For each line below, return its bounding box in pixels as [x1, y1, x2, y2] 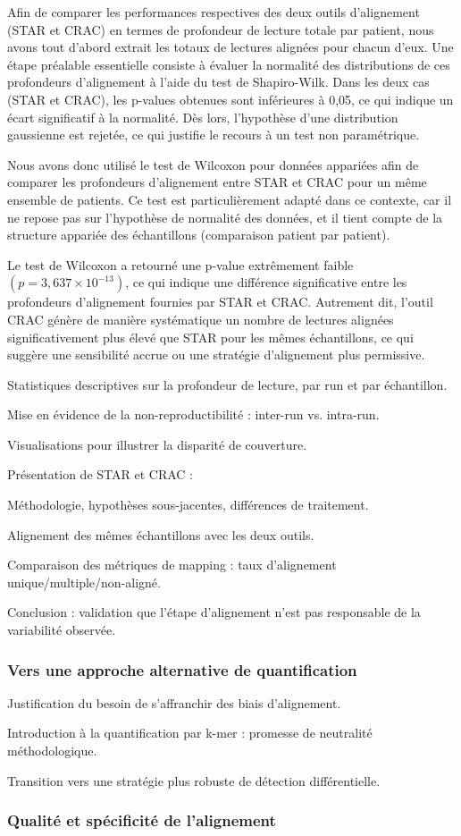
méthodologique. [7, 741, 97, 760]
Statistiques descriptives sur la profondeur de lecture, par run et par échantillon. [7, 375, 448, 393]
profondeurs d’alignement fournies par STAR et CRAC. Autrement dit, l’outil [7, 292, 433, 311]
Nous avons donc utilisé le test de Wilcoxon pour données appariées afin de [7, 155, 419, 173]
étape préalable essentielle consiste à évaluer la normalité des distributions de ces [7, 55, 450, 73]
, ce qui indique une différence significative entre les [125, 273, 407, 291]
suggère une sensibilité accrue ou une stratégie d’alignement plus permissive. [7, 345, 425, 364]
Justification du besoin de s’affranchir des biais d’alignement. [7, 693, 341, 712]
